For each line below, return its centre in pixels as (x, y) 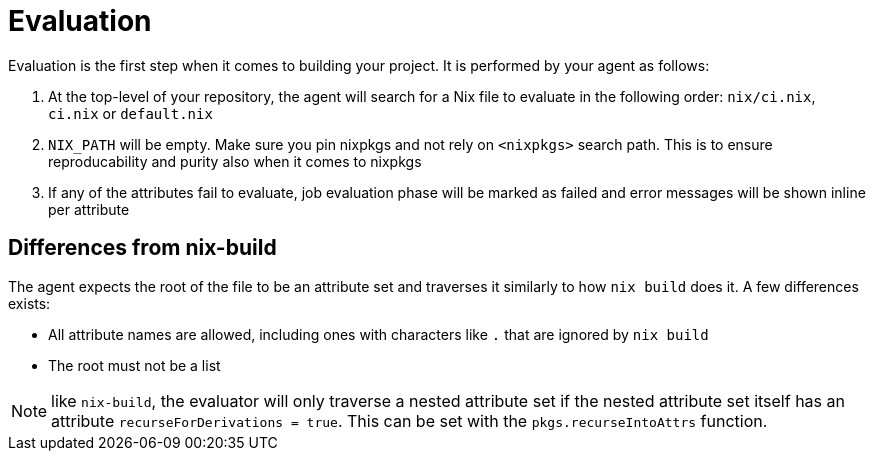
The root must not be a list (134, 365)
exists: (29, 303)
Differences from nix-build (142, 248)
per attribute (89, 209)
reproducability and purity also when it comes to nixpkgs (235, 161)
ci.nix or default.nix (130, 113)
